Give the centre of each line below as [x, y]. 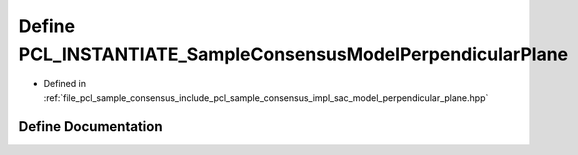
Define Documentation [90, 126]
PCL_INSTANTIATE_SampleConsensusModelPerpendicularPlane [293, 54]
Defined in [65, 84]
